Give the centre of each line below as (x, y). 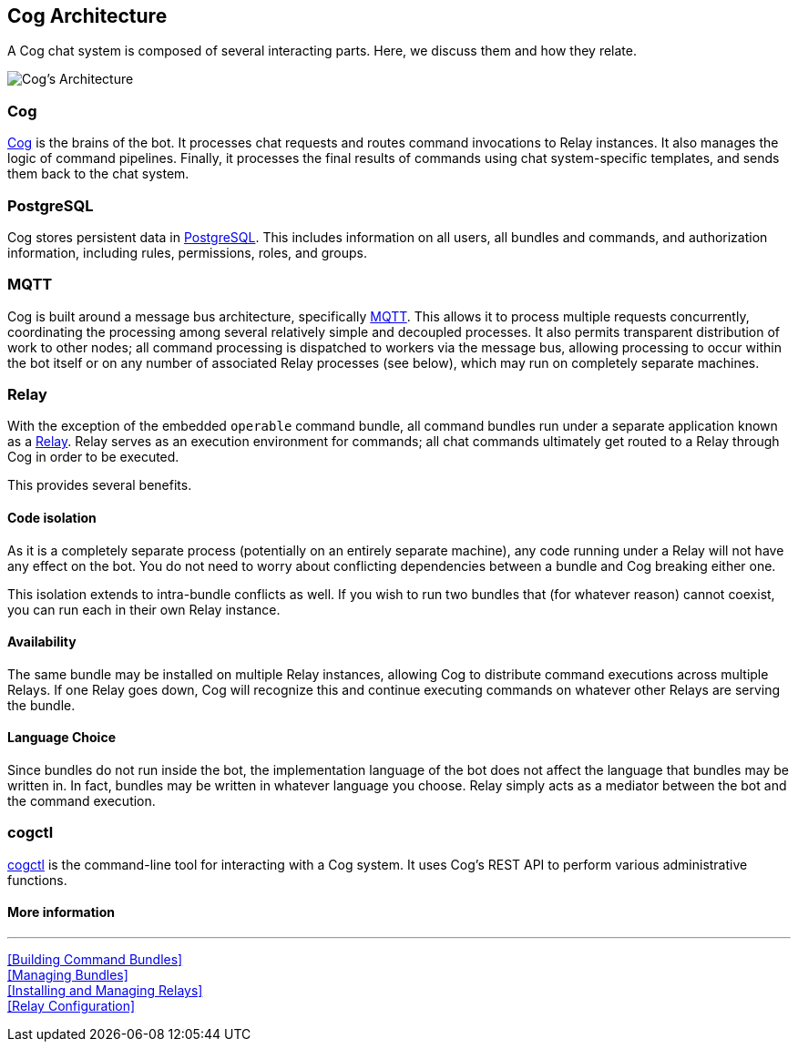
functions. (37, 880)
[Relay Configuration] (72, 1006)
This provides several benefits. (100, 485)
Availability (42, 642)
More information (61, 912)
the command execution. (82, 801)
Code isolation (52, 518)
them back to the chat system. (98, 174)
